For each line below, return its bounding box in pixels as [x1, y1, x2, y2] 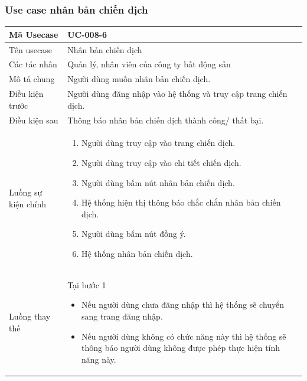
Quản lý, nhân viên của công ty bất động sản [67, 58, 231, 70]
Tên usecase [9, 43, 52, 56]
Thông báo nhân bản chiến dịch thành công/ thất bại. [67, 113, 264, 126]
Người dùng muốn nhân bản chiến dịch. [67, 73, 211, 85]
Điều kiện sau [9, 113, 58, 126]
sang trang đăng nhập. [81, 310, 163, 322]
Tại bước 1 [67, 278, 106, 291]
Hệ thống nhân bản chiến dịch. [81, 247, 193, 259]
